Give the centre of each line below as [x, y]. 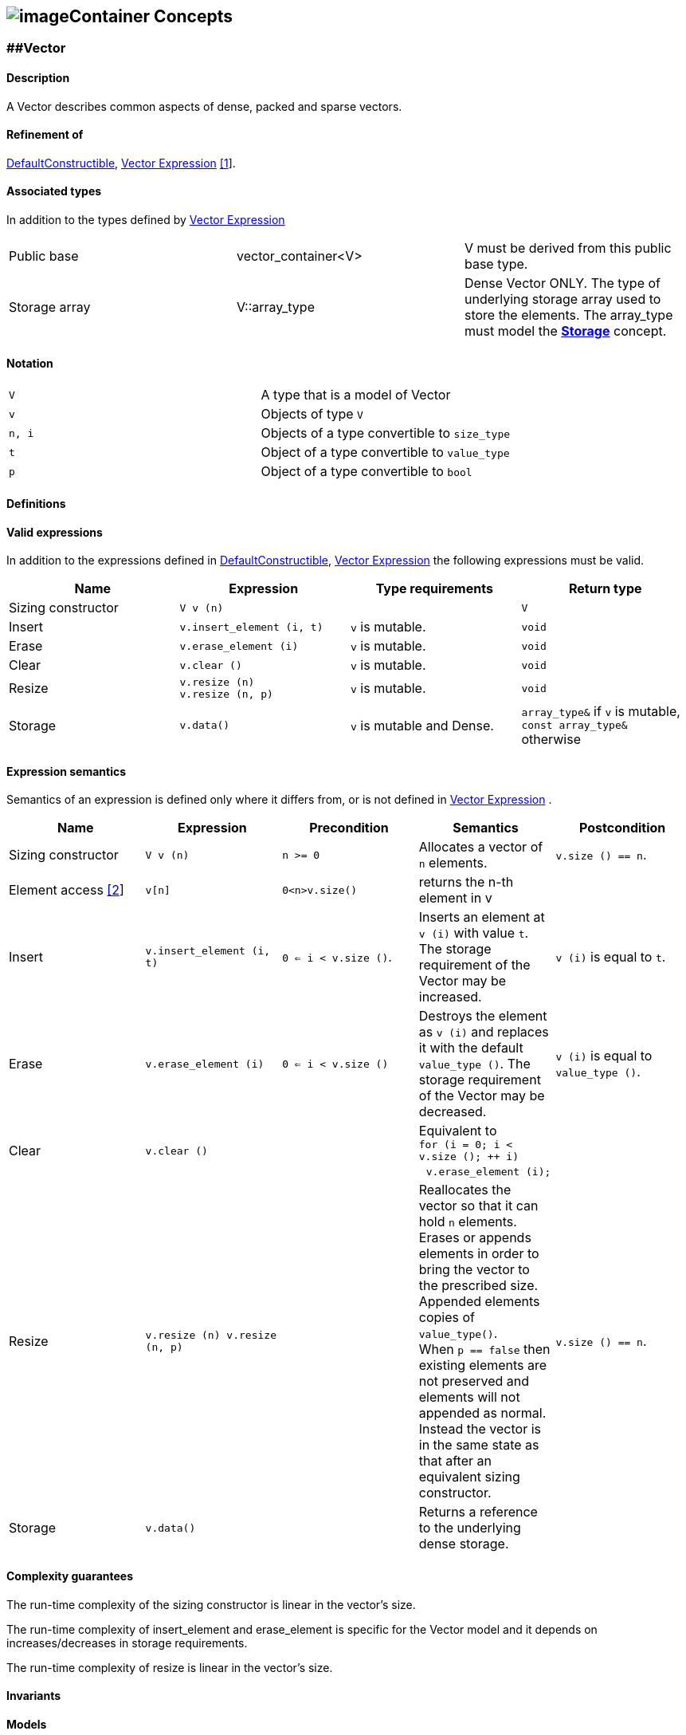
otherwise [551, 740]
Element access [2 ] [67, 890]
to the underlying [470, 1528]
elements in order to [479, 1254]
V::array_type [275, 307]
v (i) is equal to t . [611, 957]
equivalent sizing [469, 1477]
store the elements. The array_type [568, 315]
